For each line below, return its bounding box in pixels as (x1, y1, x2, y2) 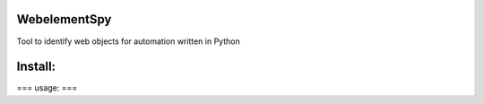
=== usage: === (16, 82, 78, 93)
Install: (16, 59, 56, 74)
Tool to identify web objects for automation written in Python (16, 36, 241, 47)
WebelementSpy (16, 12, 112, 27)
